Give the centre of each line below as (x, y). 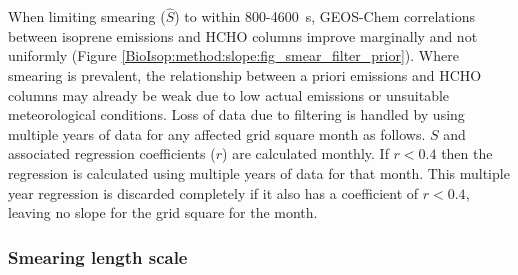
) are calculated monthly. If (305, 153)
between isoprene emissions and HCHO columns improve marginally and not (243, 35)
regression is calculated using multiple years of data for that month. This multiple (259, 172)
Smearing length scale (98, 256)
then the (467, 153)
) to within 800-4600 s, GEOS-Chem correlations (324, 16)
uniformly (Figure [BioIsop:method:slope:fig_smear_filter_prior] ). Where (233, 55)
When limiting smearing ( (87, 16)
